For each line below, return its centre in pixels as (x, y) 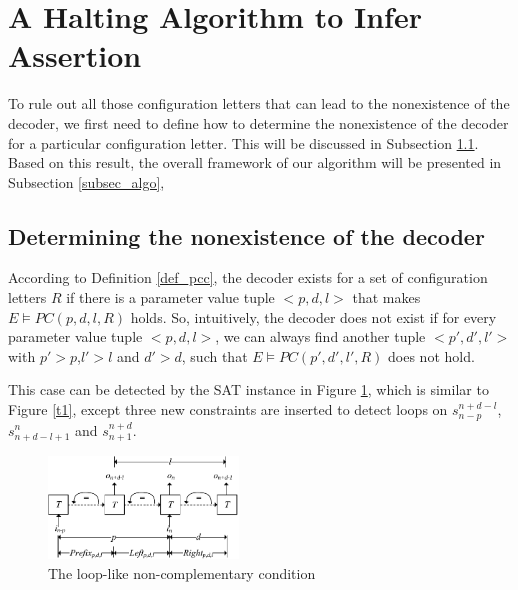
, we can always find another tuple (320, 336)
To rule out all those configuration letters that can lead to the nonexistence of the (259, 103)
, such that (214, 355)
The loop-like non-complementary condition (182, 572)
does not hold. (431, 355)
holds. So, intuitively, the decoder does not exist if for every (313, 316)
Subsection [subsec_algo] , (86, 181)
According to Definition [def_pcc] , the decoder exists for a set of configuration (248, 277)
